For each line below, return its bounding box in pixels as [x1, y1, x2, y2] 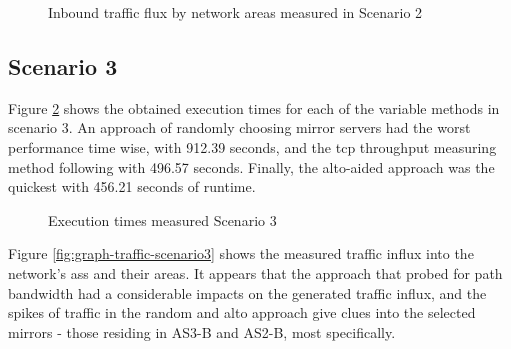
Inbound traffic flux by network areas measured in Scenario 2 [48, 2, 423, 22]
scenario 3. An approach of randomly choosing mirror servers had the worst [8, 117, 471, 138]
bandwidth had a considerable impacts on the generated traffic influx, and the [8, 282, 487, 303]
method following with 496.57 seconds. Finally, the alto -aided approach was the [8, 156, 495, 177]
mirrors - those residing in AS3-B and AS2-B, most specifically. [8, 321, 396, 342]
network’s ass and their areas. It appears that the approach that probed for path [8, 262, 503, 283]
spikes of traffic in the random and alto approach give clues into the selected [8, 302, 476, 323]
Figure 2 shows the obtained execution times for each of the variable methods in [8, 97, 500, 118]
